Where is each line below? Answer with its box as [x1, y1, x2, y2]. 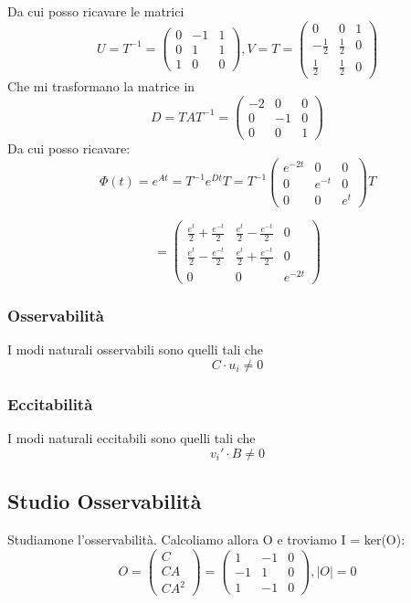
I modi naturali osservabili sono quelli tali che [7, 340, 263, 359]
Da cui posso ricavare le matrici [7, 2, 184, 20]
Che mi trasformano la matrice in [7, 77, 195, 96]
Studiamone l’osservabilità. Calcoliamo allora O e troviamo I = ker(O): [7, 530, 406, 549]
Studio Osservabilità [7, 487, 202, 515]
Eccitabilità [7, 392, 93, 415]
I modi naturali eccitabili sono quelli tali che [7, 428, 256, 448]
